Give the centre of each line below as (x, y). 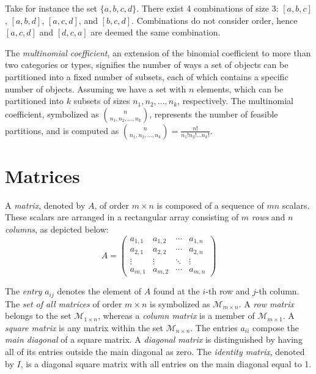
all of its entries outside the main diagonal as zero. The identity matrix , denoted (155, 352)
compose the (276, 327)
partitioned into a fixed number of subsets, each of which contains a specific (147, 76)
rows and (268, 217)
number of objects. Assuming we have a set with (96, 88)
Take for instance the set (51, 8)
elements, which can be (240, 88)
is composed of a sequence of (210, 205)
